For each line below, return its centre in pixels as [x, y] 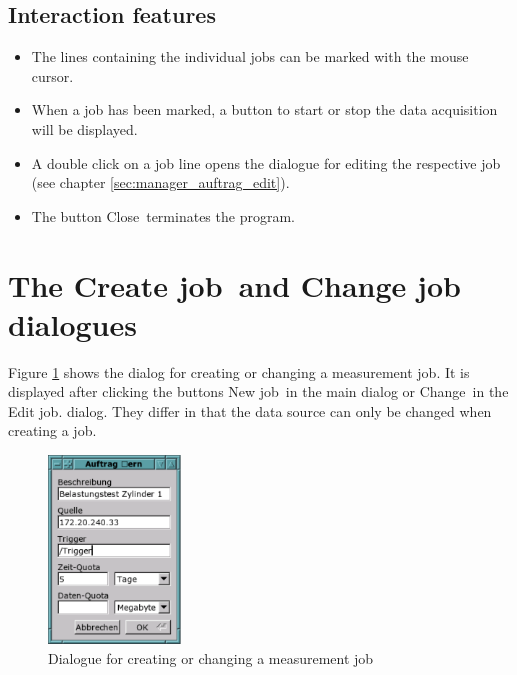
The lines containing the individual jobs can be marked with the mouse [250, 56]
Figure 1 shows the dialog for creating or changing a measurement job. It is [239, 371]
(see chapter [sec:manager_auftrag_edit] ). [160, 182]
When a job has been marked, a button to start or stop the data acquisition [264, 109]
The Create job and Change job [234, 284]
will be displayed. [84, 128]
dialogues [72, 323]
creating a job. [52, 430]
